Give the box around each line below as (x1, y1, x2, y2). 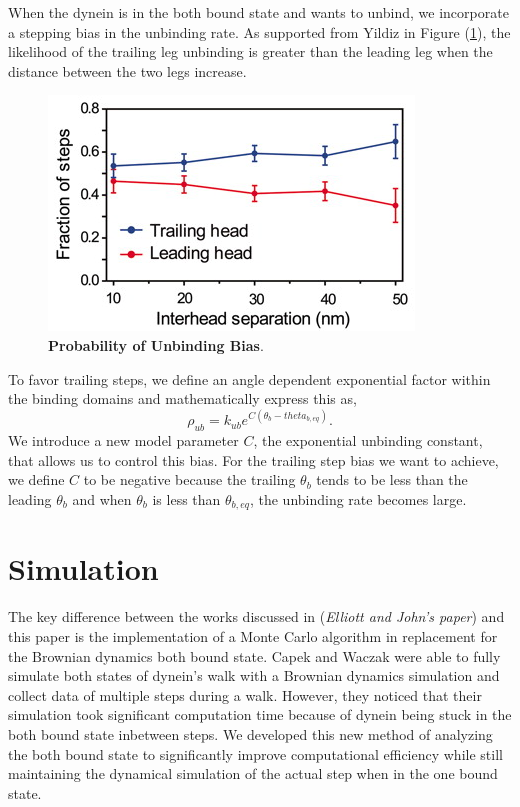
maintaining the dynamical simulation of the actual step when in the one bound (8, 763, 498, 784)
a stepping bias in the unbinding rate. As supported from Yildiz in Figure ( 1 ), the (8, 21, 511, 42)
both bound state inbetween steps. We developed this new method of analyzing (8, 723, 493, 744)
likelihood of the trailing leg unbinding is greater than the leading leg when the (8, 41, 493, 62)
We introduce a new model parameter (8, 430, 239, 451)
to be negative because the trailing (83, 469, 296, 490)
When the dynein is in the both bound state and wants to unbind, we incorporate (8, 2, 509, 22)
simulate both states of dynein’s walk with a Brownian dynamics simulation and (8, 665, 500, 686)
